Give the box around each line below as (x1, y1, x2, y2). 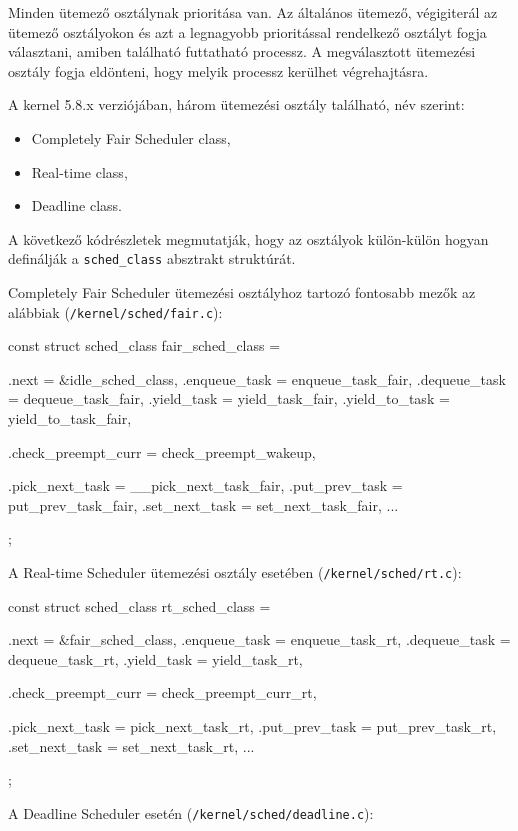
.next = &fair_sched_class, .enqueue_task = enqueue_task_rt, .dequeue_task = (8, 629, 511, 650)
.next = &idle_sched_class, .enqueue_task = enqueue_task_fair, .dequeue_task (8, 368, 506, 389)
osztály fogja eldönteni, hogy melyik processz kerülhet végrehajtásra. (8, 60, 429, 81)
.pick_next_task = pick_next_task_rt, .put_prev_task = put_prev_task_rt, (8, 716, 497, 737)
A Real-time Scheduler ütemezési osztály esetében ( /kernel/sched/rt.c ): (8, 562, 462, 582)
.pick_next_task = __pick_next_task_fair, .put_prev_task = (8, 475, 403, 496)
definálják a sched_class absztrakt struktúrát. (8, 248, 296, 269)
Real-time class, (31, 161, 128, 182)
